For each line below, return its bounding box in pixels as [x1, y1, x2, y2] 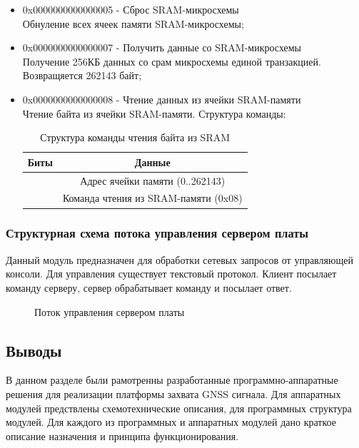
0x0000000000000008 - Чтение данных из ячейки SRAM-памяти [22, 91, 301, 106]
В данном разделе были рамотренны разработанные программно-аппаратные [6, 372, 338, 387]
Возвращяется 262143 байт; [22, 68, 142, 83]
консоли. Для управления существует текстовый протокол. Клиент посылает [6, 266, 337, 281]
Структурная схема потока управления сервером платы [6, 224, 309, 242]
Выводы [6, 339, 62, 361]
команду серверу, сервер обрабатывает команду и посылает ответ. [6, 280, 292, 295]
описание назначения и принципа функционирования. [6, 428, 239, 443]
